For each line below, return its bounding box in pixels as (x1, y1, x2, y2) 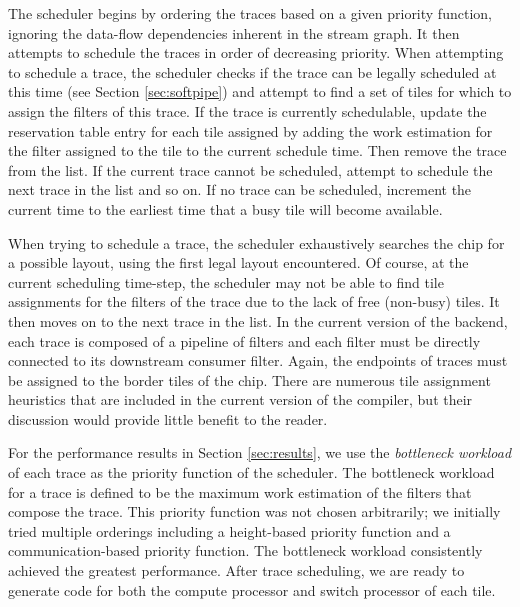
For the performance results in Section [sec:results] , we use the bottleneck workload (8, 442, 512, 463)
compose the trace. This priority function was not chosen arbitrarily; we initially (8, 501, 501, 522)
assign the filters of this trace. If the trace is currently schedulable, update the (8, 100, 487, 121)
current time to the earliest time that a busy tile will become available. (8, 198, 443, 219)
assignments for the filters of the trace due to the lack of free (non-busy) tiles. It (8, 291, 500, 312)
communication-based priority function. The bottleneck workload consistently (8, 540, 483, 561)
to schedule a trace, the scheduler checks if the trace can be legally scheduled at (8, 61, 497, 82)
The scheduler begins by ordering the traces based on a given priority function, (8, 3, 492, 23)
